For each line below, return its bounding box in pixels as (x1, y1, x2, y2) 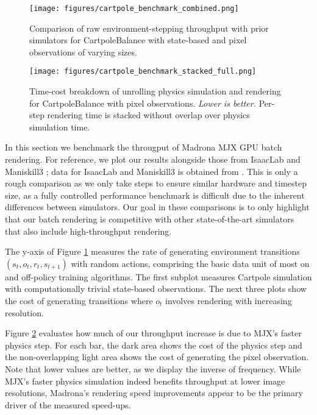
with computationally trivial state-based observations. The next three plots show (5, 282, 307, 295)
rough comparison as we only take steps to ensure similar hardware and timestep (5, 177, 307, 190)
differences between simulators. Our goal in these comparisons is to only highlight (5, 200, 310, 213)
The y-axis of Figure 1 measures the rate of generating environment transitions (5, 245, 300, 258)
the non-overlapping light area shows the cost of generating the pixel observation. (5, 350, 309, 363)
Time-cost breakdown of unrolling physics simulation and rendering (29, 85, 281, 98)
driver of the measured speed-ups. (5, 398, 131, 411)
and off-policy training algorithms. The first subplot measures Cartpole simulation (5, 270, 312, 283)
